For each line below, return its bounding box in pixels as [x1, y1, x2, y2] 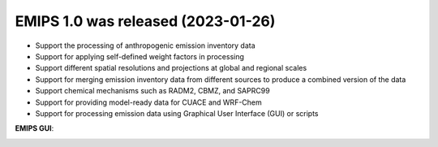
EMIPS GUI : [15, 123, 54, 133]
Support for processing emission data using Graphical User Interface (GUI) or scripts [35, 108, 319, 118]
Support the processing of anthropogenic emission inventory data [35, 41, 255, 50]
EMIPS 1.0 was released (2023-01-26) [15, 12, 276, 30]
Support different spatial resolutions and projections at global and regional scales [35, 63, 307, 73]
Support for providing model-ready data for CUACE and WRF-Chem [35, 97, 263, 107]
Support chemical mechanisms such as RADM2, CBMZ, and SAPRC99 [35, 86, 271, 96]
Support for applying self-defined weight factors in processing [35, 51, 245, 61]
